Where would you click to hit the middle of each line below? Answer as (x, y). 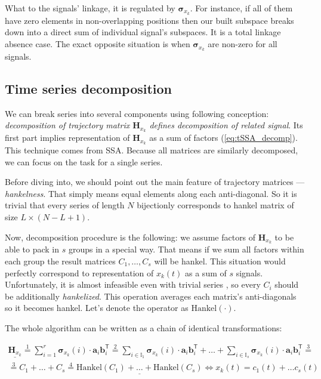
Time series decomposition (89, 88)
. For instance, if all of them (241, 8)
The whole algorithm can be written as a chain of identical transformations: (143, 328)
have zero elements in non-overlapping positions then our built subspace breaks (149, 20)
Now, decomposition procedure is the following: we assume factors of (130, 237)
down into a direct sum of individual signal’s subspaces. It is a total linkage (143, 32)
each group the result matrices (60, 261)
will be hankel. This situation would (220, 261)
